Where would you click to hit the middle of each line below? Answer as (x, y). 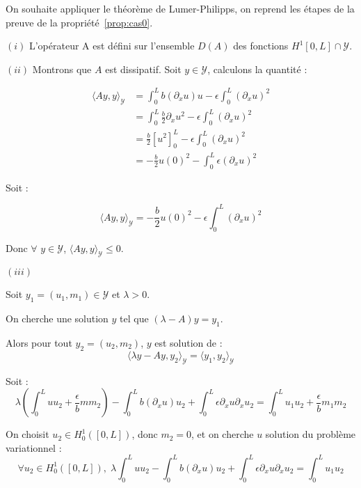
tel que (134, 318)
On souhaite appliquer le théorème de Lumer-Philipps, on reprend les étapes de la (180, 8)
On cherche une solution (57, 318)
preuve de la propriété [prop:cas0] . (79, 22)
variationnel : (34, 447)
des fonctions (261, 46)
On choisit (27, 434)
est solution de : (188, 342)
